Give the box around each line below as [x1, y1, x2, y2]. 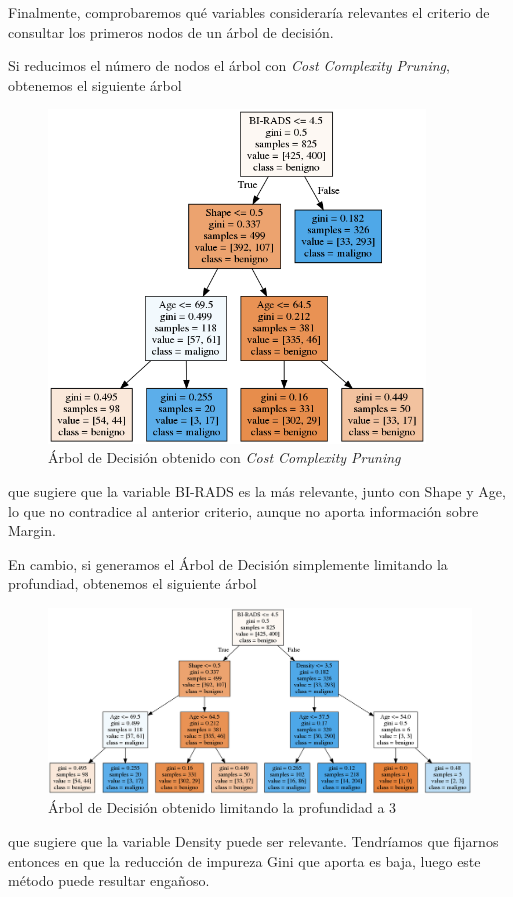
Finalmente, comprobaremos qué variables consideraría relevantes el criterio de [8, 2, 490, 22]
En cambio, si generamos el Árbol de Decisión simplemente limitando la [8, 553, 448, 574]
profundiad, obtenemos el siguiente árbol [8, 573, 257, 594]
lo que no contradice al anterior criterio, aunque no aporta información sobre [8, 500, 479, 521]
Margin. [8, 520, 56, 541]
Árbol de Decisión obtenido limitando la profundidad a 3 [48, 797, 397, 818]
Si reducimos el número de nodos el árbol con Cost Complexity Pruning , [8, 55, 450, 76]
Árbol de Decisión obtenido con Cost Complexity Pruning [48, 447, 401, 468]
